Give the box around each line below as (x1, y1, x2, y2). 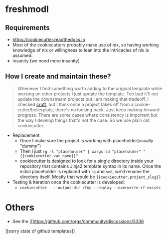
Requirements (5, 23, 50, 32)
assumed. (12, 52, 33, 58)
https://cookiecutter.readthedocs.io (12, 36, 86, 42)
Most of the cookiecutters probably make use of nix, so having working (12, 42, 159, 48)
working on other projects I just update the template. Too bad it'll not (17, 91, 159, 97)
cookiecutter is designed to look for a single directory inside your (19, 158, 154, 164)
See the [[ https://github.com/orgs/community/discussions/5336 (12, 218, 144, 224)
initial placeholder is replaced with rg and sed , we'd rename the (19, 168, 150, 174)
